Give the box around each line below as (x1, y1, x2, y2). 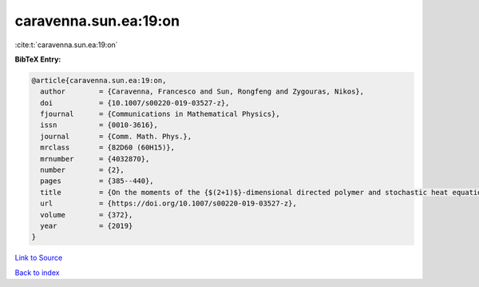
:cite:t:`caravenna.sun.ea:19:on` (14, 40, 119, 50)
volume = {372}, (40, 210, 133, 219)
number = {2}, (40, 165, 125, 175)
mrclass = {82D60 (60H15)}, (40, 143, 176, 152)
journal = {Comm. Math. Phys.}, (40, 132, 192, 141)
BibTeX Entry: (14, 54, 61, 64)
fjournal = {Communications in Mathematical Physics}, (40, 110, 280, 119)
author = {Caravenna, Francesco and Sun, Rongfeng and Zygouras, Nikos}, (40, 87, 365, 96)
